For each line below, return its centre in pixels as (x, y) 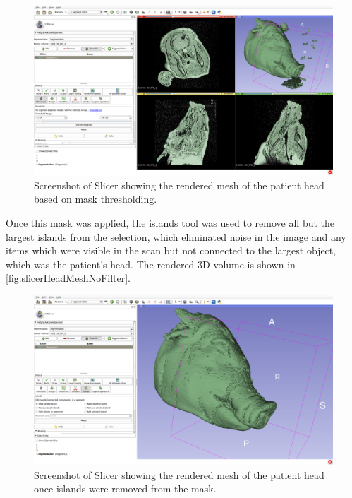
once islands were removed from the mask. (125, 488)
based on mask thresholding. (96, 199)
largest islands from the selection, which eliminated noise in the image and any (176, 236)
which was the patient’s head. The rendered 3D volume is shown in (151, 264)
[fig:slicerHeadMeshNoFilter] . (68, 278)
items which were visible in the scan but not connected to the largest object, (171, 250)
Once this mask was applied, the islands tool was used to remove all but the (170, 222)
